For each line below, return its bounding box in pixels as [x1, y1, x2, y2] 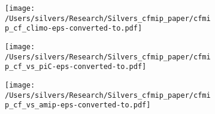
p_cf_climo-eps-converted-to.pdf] [5, 24, 143, 33]
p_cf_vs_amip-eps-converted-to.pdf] [5, 101, 151, 110]
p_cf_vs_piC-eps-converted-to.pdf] [5, 62, 147, 71]
